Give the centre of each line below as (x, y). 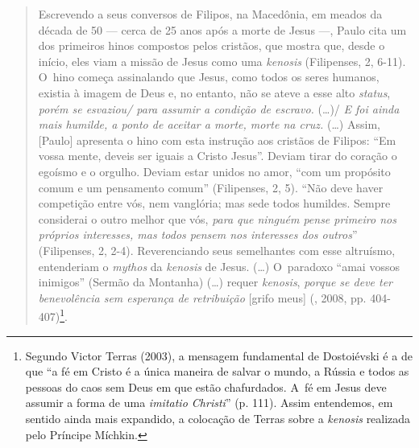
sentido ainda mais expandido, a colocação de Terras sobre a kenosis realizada (218, 418)
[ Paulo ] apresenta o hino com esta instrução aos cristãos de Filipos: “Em (217, 140)
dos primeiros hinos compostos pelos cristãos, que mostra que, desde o (212, 45)
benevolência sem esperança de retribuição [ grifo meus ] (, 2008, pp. (202, 297)
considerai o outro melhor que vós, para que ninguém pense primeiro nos (217, 218)
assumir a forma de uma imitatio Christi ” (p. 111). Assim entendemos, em (209, 403)
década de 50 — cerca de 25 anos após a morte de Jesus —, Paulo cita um (222, 29)
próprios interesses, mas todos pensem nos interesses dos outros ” (198, 234)
